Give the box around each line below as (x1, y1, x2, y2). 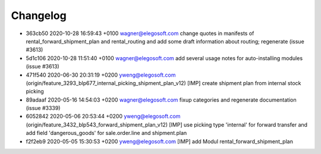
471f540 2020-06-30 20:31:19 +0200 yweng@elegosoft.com (26, 71, 176, 78)
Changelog (11, 9, 67, 22)
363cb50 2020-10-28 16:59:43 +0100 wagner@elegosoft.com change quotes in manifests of (26, 30, 254, 37)
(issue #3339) (26, 105, 61, 112)
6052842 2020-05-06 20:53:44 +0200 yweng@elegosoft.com (26, 113, 181, 120)
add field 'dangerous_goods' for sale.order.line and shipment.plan (26, 130, 187, 137)
